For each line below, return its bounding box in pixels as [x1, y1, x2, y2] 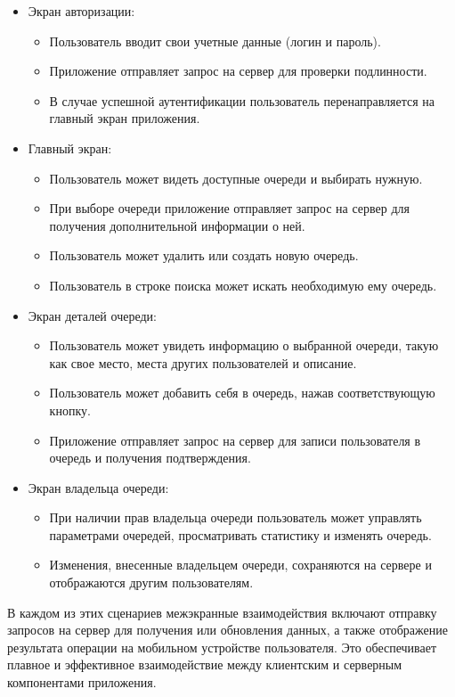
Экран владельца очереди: [28, 478, 169, 496]
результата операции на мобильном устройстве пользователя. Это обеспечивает [7, 637, 437, 656]
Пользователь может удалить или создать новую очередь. [49, 246, 359, 265]
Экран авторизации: [28, 2, 135, 20]
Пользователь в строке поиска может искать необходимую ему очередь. [49, 275, 437, 294]
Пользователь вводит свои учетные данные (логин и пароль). [49, 31, 381, 50]
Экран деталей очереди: [28, 306, 157, 324]
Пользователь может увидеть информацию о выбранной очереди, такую [49, 336, 439, 355]
